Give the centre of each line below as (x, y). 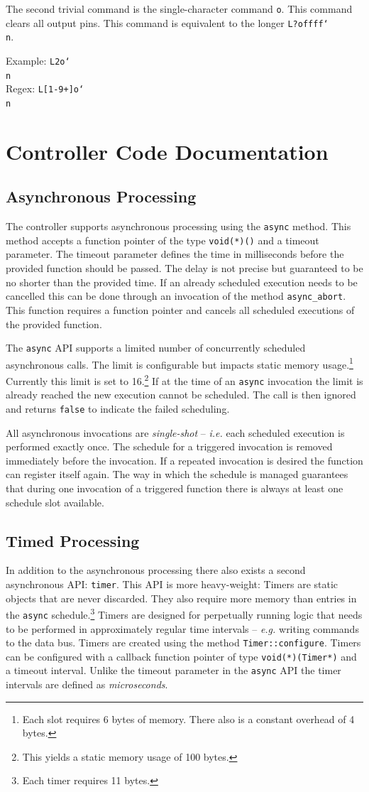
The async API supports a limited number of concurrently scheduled (156, 348)
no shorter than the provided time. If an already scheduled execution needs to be (182, 282)
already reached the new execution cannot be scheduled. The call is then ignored (181, 395)
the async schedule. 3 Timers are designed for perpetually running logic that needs (184, 613)
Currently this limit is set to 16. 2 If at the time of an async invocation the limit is (184, 380)
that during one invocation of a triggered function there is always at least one (175, 488)
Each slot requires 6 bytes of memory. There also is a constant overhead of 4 (188, 718)
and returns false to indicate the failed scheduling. (118, 408)
